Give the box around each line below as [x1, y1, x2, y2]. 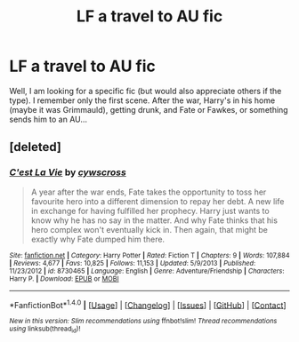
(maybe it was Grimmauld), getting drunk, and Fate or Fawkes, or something [9, 104, 288, 115]
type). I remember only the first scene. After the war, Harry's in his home [9, 95, 276, 106]
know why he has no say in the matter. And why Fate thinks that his [30, 215, 279, 226]
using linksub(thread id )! [9, 324, 81, 335]
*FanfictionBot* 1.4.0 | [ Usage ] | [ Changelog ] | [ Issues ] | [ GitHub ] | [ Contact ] [9, 298, 287, 310]
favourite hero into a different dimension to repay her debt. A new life [30, 195, 285, 206]
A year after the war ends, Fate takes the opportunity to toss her [30, 187, 267, 197]
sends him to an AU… [9, 114, 87, 124]
